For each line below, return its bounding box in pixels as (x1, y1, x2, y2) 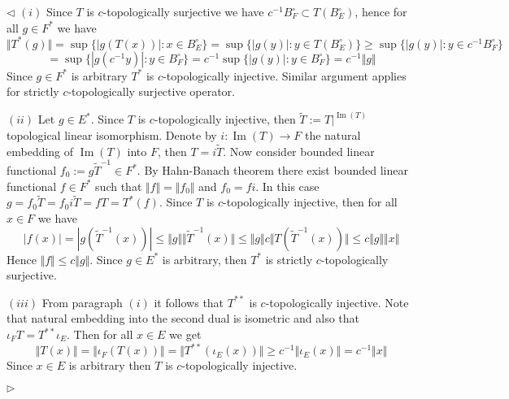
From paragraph (41, 293, 123, 310)
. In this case (255, 177, 320, 194)
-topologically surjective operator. (67, 83, 236, 100)
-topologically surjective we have (102, 3, 264, 20)
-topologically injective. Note (265, 293, 409, 310)
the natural (304, 126, 361, 143)
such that (95, 177, 142, 194)
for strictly (7, 83, 59, 100)
